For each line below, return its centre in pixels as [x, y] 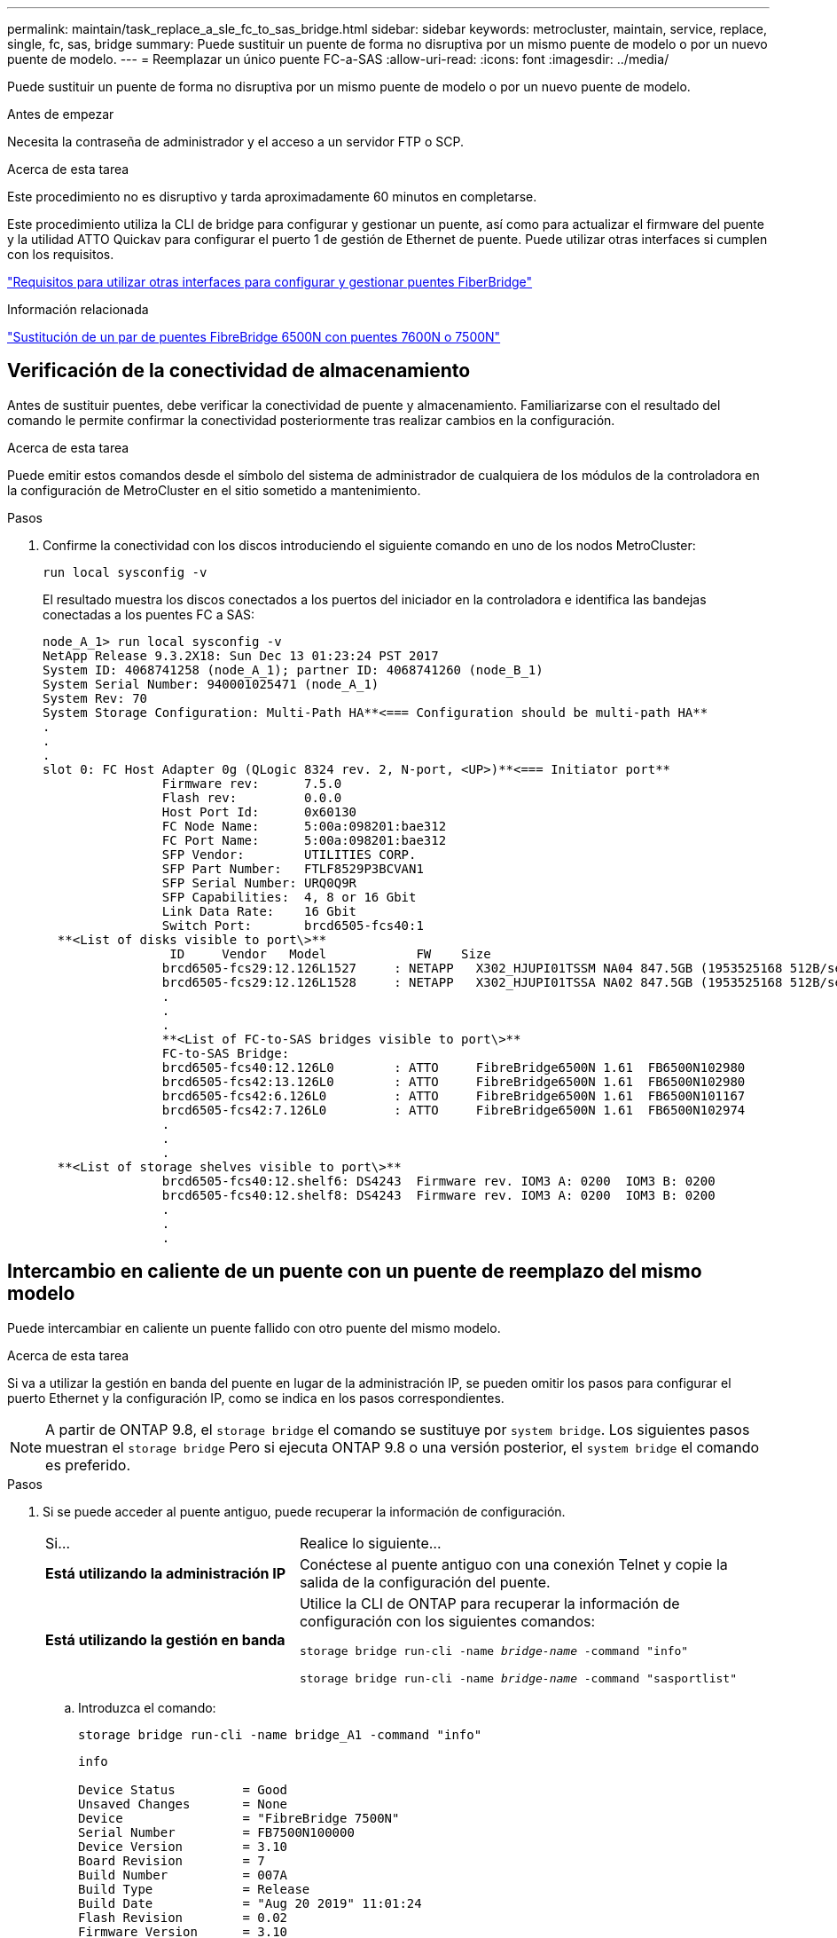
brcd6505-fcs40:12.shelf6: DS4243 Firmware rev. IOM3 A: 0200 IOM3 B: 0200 [438, 1181]
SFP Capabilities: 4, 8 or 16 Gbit [289, 897]
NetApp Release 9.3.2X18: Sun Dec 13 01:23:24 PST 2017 [241, 655]
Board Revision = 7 [172, 1860]
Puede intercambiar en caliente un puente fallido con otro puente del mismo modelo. [254, 1327]
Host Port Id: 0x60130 [259, 811]
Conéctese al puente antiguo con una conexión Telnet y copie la [513, 1564]
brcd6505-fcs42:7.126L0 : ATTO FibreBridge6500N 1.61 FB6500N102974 [454, 1110]
